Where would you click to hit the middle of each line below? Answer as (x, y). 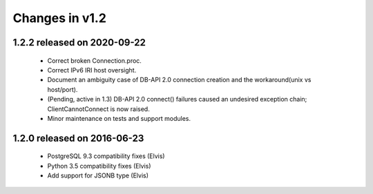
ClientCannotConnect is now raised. (98, 109)
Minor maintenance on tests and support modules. (119, 118)
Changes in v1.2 (60, 18)
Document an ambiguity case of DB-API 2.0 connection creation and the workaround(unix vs (179, 80)
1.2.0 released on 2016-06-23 (78, 138)
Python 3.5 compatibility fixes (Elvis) (99, 166)
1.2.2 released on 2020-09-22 (79, 42)
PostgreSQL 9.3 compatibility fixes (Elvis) (106, 156)
